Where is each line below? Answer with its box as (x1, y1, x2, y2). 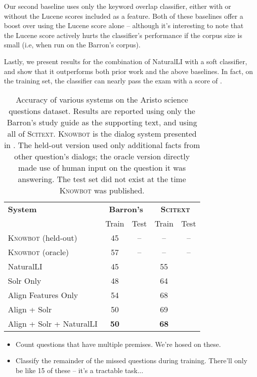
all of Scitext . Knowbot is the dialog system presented (7, 127, 197, 139)
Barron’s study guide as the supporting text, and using (6, 116, 197, 128)
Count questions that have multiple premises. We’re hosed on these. (15, 339, 221, 349)
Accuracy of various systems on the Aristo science (16, 93, 188, 105)
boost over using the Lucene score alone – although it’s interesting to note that (4, 20, 244, 31)
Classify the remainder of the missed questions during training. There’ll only (15, 355, 248, 366)
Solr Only (8, 274, 42, 286)
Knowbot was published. (59, 184, 145, 196)
